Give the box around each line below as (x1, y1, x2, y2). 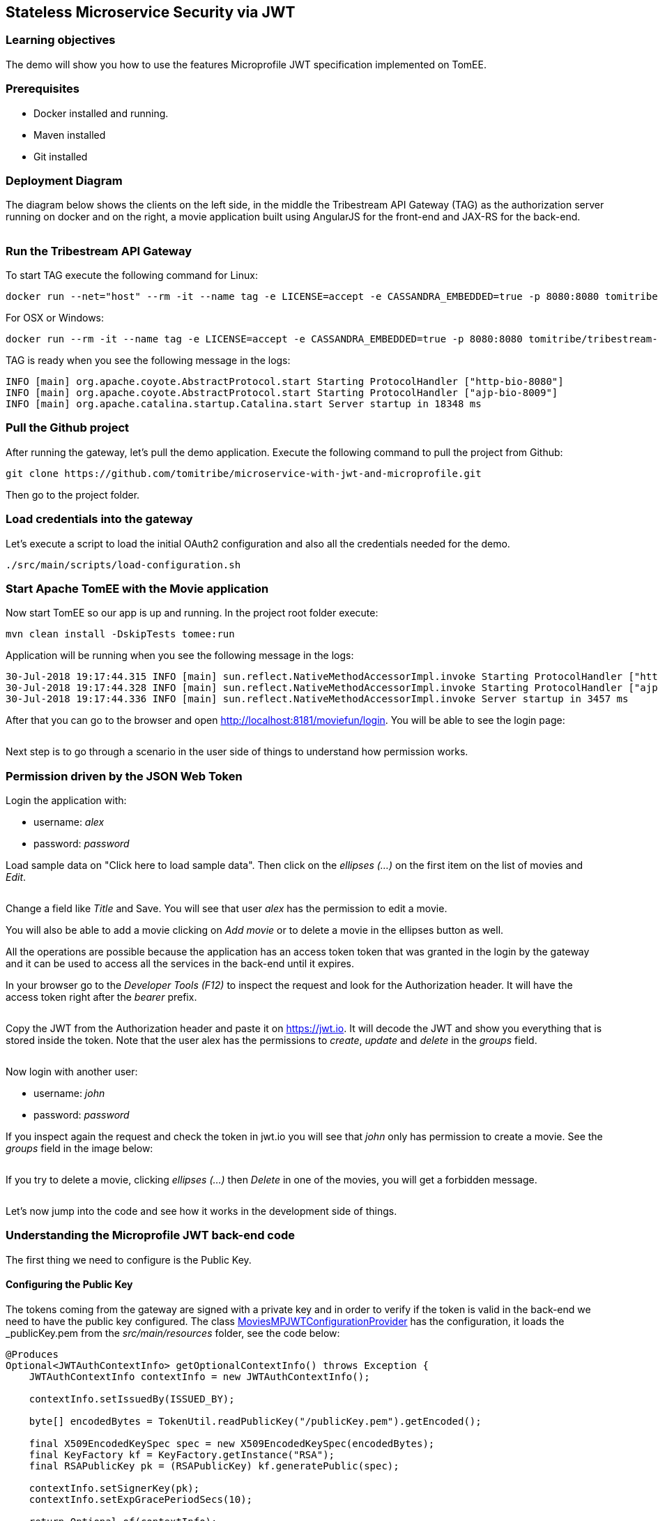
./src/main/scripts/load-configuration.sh (6, 559, 241, 570)
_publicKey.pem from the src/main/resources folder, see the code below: (6, 1327, 340, 1340)
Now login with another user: (6, 1066, 138, 1078)
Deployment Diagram (6, 173, 123, 188)
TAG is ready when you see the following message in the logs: (6, 354, 291, 367)
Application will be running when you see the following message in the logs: (6, 649, 354, 662)
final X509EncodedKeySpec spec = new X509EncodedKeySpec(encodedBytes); (29, 1438, 435, 1450)
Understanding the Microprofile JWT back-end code (6, 1228, 296, 1243)
